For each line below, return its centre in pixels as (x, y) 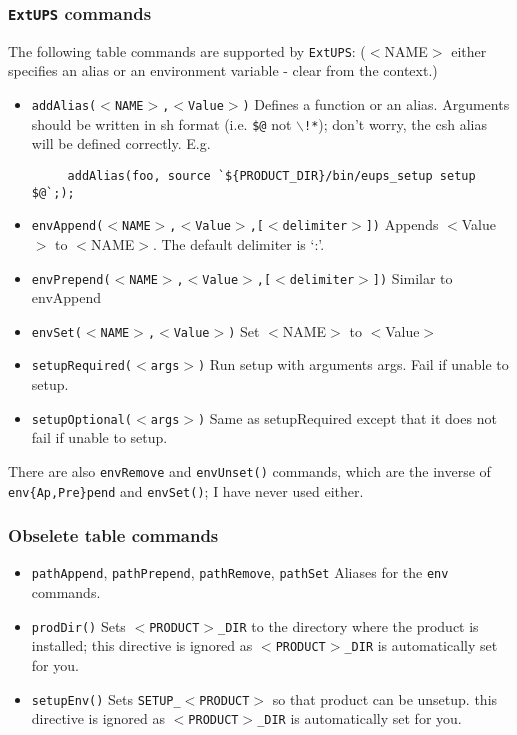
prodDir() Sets (78, 625)
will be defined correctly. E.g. (121, 143)
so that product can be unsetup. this (385, 698)
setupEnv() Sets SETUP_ (106, 698)
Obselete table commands (113, 535)
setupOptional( (82, 419)
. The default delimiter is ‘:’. (238, 243)
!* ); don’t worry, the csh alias (395, 123)
